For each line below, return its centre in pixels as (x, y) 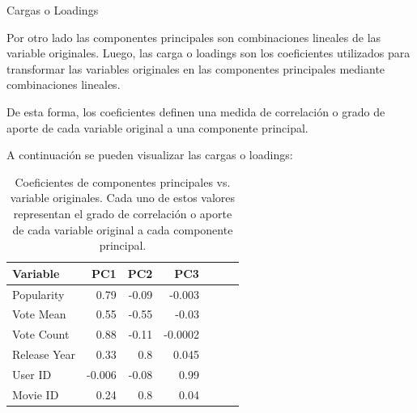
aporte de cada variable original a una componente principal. (157, 127)
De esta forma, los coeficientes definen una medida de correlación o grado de (196, 111)
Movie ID (36, 394)
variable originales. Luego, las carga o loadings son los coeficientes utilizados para (208, 53)
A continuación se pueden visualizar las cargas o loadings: (150, 155)
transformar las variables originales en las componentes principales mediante (196, 68)
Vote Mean (39, 314)
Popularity (38, 294)
